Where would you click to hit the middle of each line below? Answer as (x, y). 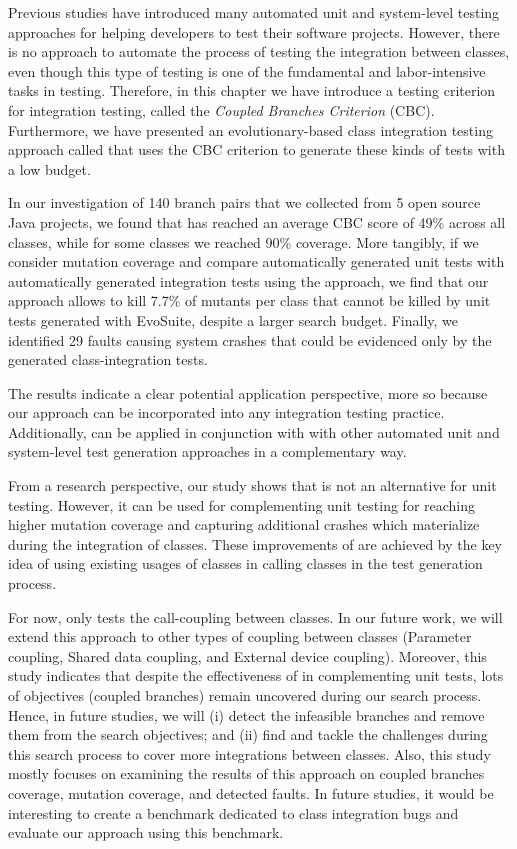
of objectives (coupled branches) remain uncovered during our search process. (245, 695)
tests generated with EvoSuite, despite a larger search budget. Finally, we (233, 319)
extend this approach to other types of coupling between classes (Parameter (240, 636)
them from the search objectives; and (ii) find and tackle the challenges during (248, 734)
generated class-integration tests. (108, 359)
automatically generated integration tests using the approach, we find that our (248, 280)
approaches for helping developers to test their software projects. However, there (254, 31)
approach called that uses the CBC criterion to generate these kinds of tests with (256, 149)
